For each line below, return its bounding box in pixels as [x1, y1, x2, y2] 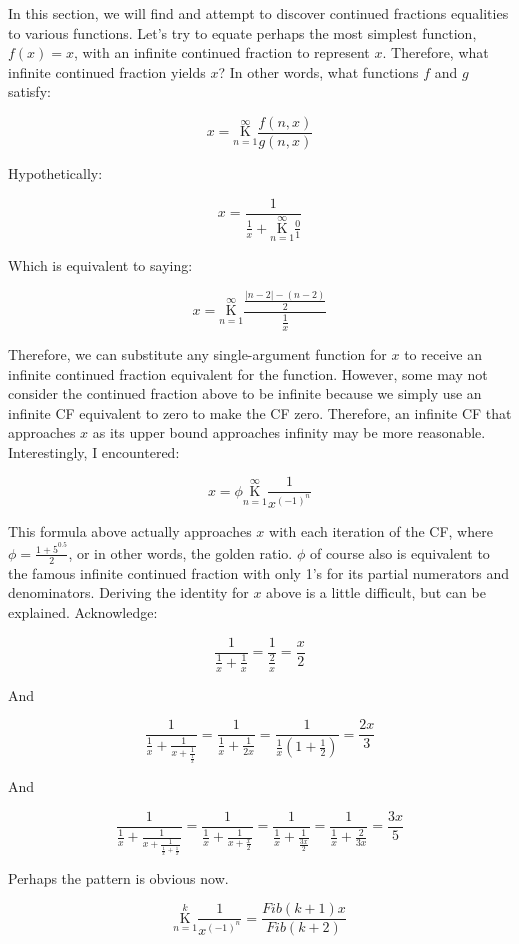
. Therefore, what [382, 42, 489, 63]
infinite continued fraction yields [8, 61, 206, 82]
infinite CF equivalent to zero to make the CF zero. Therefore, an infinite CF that [8, 402, 512, 423]
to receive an [404, 343, 482, 364]
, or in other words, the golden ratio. [68, 542, 293, 563]
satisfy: [8, 81, 51, 102]
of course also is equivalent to [309, 542, 490, 563]
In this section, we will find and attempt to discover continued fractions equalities [8, 3, 509, 23]
